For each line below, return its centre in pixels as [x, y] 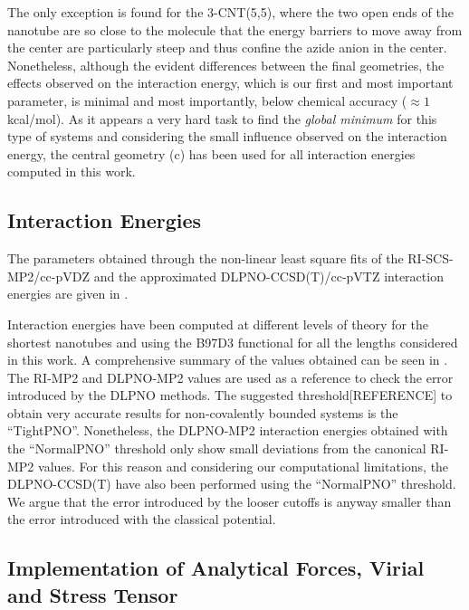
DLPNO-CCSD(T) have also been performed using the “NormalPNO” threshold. [232, 484]
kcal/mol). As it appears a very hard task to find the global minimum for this [222, 118]
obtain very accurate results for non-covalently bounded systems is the [203, 412]
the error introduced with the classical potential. [142, 519]
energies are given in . [68, 294]
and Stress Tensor [93, 594]
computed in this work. [72, 172]
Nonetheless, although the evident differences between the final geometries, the [226, 65]
